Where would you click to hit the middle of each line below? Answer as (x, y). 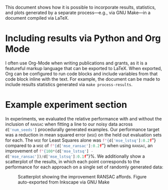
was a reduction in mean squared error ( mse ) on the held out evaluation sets (83, 135)
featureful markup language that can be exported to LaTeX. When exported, (84, 68)
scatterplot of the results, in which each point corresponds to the (72, 161)
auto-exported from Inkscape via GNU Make (64, 182)
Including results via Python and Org (83, 39)
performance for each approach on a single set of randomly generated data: (84, 167)
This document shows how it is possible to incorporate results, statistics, (80, 7)
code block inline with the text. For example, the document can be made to (83, 79)
